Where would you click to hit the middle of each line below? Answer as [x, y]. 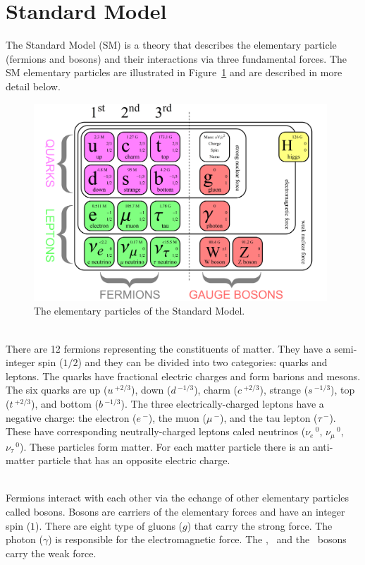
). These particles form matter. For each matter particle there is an [165, 446]
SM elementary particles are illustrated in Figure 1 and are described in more [174, 72]
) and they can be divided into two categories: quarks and [203, 362]
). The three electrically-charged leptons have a [222, 404]
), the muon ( [177, 417]
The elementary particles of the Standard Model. [140, 311]
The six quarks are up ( [57, 390]
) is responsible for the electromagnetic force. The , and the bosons [197, 539]
